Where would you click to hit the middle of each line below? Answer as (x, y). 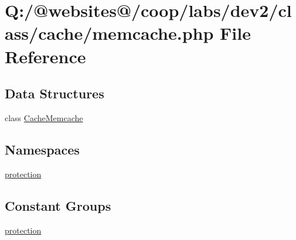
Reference (45, 56)
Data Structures (55, 93)
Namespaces (42, 149)
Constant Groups (58, 205)
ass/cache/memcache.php (109, 33)
